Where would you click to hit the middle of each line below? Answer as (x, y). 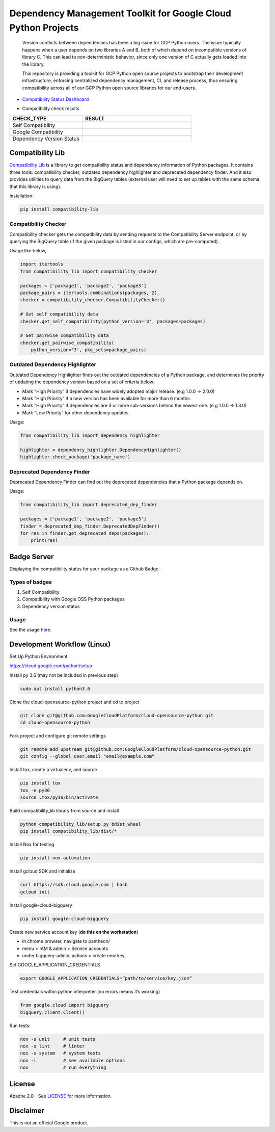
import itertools (42, 264)
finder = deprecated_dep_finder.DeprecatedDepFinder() (90, 526)
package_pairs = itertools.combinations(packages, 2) (89, 293)
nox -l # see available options (73, 1060)
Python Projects (44, 28)
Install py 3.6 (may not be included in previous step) (64, 675)
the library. (34, 64)
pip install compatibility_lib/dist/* (68, 831)
